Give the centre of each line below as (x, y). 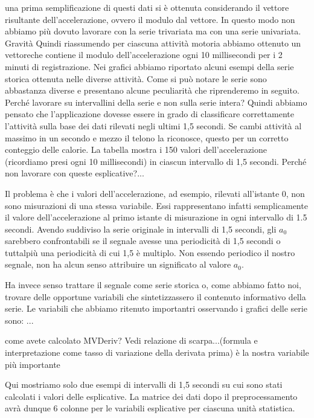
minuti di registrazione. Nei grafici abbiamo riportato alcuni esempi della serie (149, 66)
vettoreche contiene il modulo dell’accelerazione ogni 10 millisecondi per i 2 (144, 55)
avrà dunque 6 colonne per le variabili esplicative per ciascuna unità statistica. (150, 408)
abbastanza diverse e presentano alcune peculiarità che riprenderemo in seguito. (152, 90)
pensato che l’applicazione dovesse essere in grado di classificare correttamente (149, 114)
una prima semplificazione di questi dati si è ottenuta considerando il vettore (147, 7)
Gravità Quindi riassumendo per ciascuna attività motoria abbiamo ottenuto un (153, 43)
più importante (33, 364)
